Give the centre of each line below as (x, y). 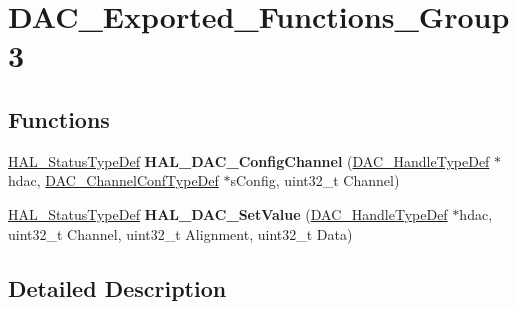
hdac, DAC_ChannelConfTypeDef (113, 180)
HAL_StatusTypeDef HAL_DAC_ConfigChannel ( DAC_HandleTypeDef (249, 160)
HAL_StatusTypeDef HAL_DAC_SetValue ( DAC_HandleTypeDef (228, 213)
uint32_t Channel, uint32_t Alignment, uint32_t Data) (180, 233)
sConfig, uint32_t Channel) (315, 180)
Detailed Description (117, 287)
